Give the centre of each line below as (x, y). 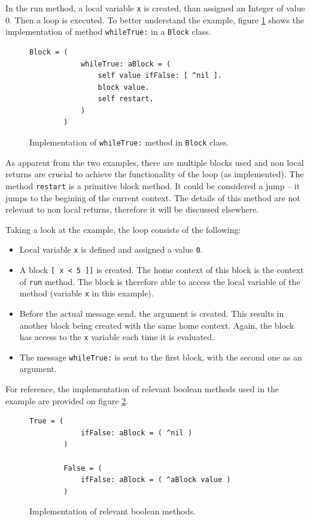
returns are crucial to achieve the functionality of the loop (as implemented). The (155, 174)
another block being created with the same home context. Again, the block (157, 325)
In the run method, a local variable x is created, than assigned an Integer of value (155, 8)
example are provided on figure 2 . (67, 400)
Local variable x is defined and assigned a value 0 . (111, 249)
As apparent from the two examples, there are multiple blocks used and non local (155, 162)
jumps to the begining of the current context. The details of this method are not (153, 197)
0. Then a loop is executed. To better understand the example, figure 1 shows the (155, 19)
